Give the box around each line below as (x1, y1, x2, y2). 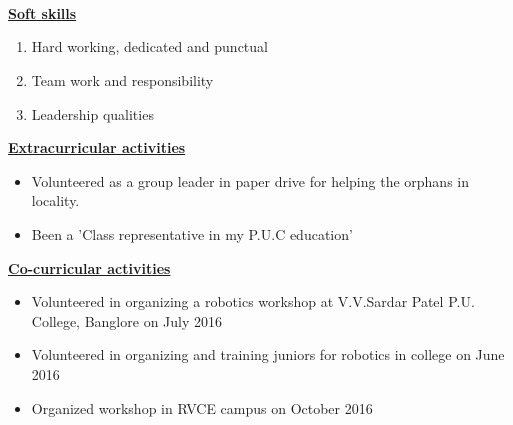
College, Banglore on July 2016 (31, 310, 223, 331)
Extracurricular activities (8, 137, 186, 158)
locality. (31, 190, 80, 211)
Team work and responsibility (31, 69, 214, 90)
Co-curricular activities (8, 257, 171, 278)
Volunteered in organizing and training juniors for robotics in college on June (31, 344, 505, 365)
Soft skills (8, 2, 77, 23)
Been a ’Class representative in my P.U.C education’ (31, 223, 353, 244)
